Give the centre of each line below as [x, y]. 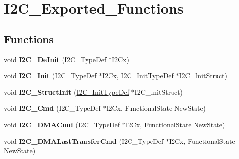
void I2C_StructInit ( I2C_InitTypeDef [66, 92]
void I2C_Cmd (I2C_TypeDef [52, 108]
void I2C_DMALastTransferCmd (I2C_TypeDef [84, 141]
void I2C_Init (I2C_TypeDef [50, 76]
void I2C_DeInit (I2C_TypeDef [55, 59]
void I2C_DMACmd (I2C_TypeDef [62, 124]
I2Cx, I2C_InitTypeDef [138, 76]
